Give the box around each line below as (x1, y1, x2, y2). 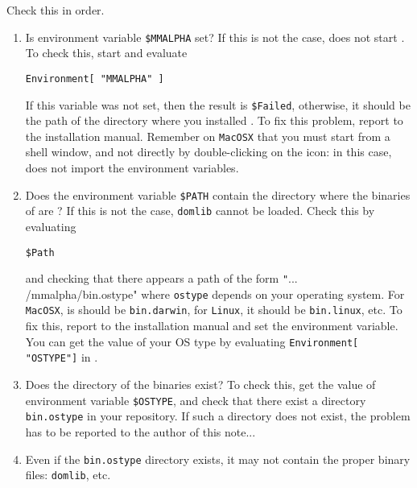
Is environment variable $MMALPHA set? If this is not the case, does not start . (25, 28, 405, 45)
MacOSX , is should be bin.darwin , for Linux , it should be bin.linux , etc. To (25, 301, 403, 318)
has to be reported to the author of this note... (25, 423, 256, 440)
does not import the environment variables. (25, 159, 239, 176)
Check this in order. (6, 2, 105, 18)
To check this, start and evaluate (25, 44, 188, 61)
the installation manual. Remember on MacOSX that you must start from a (25, 127, 390, 144)
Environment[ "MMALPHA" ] (25, 72, 164, 85)
